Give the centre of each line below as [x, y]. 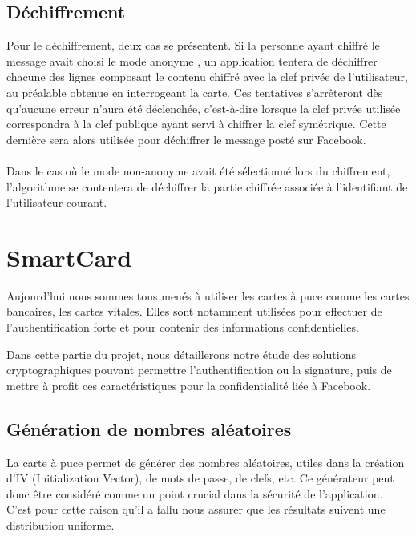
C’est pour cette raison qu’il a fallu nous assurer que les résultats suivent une [196, 509]
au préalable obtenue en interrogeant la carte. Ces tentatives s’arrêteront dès [195, 92]
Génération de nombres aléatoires [149, 428]
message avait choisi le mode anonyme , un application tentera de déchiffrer [192, 60]
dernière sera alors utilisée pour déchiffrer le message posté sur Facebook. [186, 139]
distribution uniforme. [61, 525]
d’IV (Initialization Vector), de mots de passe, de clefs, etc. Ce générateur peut [200, 478]
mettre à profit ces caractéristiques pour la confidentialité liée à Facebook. [189, 385]
